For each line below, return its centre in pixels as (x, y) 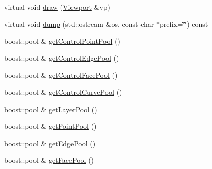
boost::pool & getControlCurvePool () (63, 92)
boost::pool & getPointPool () (50, 126)
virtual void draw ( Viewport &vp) (57, 7)
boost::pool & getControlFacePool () (61, 75)
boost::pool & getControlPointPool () (62, 41)
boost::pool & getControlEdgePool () (62, 58)
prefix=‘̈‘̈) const (184, 24)
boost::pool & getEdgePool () (50, 143)
